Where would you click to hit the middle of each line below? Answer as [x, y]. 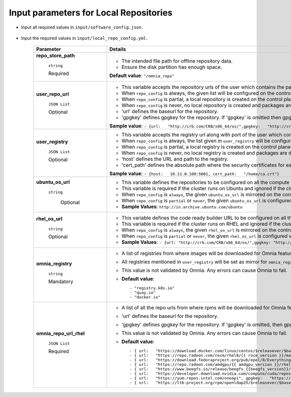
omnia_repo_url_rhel [60, 333]
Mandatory [61, 281]
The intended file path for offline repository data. [177, 61]
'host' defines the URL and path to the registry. [175, 159]
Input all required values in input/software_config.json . [82, 27]
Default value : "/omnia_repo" [142, 75]
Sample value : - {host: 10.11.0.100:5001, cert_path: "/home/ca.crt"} [194, 174]
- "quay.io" [143, 293]
